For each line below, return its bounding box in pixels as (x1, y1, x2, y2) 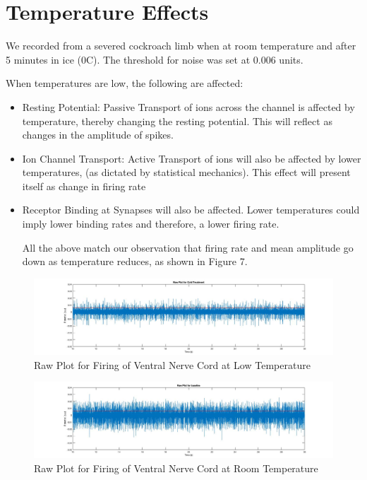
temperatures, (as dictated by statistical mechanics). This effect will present (22, 165, 351, 180)
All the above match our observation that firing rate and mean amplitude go (22, 240, 354, 254)
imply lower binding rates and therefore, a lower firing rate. (22, 216, 279, 231)
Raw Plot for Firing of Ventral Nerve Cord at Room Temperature (34, 460, 318, 475)
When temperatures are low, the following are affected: (6, 76, 243, 90)
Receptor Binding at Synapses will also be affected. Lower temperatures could (22, 202, 360, 217)
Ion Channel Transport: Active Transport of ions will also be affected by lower (22, 151, 361, 165)
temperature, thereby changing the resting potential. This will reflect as (22, 113, 332, 128)
